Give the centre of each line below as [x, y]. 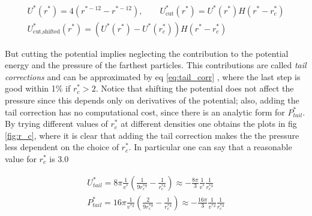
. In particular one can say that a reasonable [210, 147]
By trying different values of [56, 124]
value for [21, 158]
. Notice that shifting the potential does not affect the [195, 88]
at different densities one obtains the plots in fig [209, 124]
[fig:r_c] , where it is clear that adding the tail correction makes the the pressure [152, 135]
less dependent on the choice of [62, 147]
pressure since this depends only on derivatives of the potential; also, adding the [152, 100]
